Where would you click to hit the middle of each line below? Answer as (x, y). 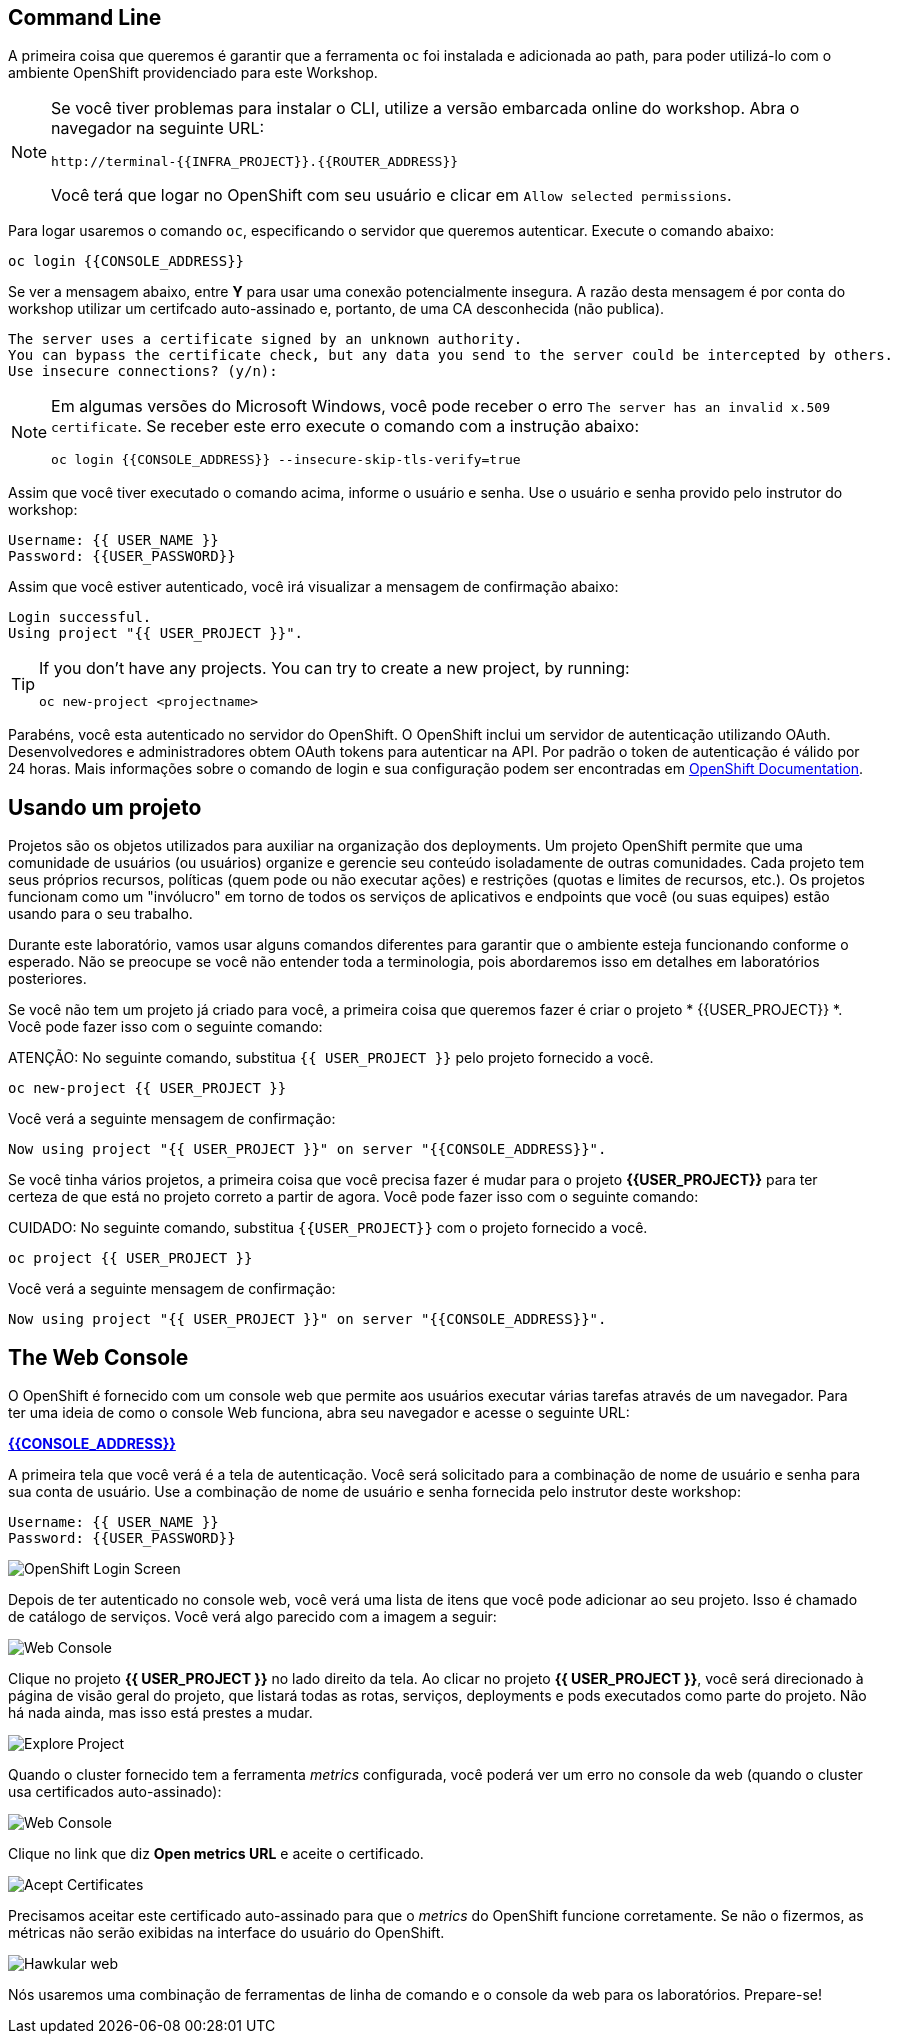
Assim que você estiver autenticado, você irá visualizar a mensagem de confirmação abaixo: (313, 587)
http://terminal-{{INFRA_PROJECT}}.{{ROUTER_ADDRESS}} (255, 162)
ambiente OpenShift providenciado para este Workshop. (193, 73)
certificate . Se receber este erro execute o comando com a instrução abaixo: (345, 426)
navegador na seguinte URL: (158, 128)
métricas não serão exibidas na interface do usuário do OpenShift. (226, 1933)
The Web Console (98, 1357)
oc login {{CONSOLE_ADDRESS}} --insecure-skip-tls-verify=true (286, 460)
